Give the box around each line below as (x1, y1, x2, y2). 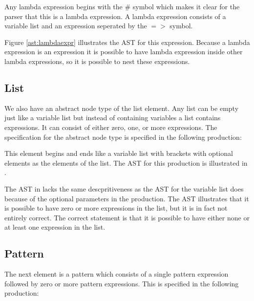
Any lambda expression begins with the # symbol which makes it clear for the (4, 1, 240, 11)
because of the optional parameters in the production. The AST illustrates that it (4, 193, 249, 203)
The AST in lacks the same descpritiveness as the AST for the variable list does (4, 183, 244, 193)
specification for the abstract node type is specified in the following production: (4, 131, 242, 142)
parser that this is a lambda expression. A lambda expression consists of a (4, 11, 226, 21)
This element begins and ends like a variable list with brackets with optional (4, 148, 233, 158)
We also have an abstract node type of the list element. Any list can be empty (4, 103, 239, 113)
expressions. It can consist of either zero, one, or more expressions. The (4, 122, 217, 132)
